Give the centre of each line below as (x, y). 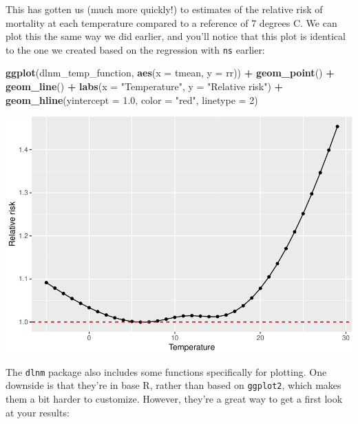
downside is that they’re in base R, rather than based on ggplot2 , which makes (173, 385)
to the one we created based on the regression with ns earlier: (135, 49)
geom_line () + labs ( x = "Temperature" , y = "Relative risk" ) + (145, 86)
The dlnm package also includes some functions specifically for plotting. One (166, 371)
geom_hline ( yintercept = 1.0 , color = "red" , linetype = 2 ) (132, 99)
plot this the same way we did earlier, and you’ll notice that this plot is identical (176, 36)
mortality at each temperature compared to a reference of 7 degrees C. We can (171, 22)
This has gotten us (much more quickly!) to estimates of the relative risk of (164, 9)
